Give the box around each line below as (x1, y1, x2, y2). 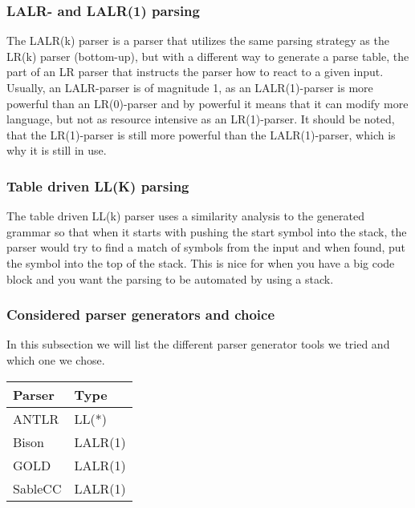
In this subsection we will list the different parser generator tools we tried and (6, 336, 390, 353)
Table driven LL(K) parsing (6, 175, 189, 196)
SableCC (13, 478, 62, 498)
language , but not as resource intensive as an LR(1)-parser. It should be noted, (6, 111, 395, 127)
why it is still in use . (6, 142, 107, 159)
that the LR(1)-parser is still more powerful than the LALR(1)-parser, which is (6, 126, 396, 143)
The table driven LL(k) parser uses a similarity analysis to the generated (6, 208, 364, 224)
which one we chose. (6, 351, 105, 368)
